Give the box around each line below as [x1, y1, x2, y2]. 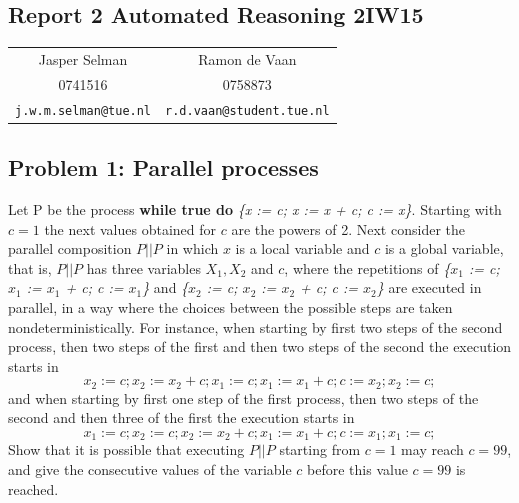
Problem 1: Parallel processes [8, 152, 319, 183]
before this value [307, 459, 408, 480]
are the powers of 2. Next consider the [231, 218, 465, 239]
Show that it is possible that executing [8, 439, 245, 460]
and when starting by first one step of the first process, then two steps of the [8, 387, 479, 408]
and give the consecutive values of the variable [8, 459, 292, 480]
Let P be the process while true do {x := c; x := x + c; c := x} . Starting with [8, 199, 502, 219]
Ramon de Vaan [198, 48, 297, 69]
